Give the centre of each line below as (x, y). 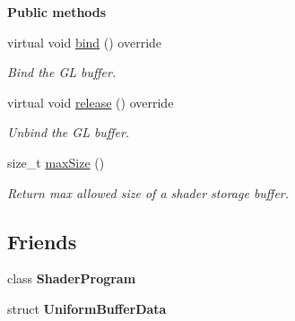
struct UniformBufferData (87, 308)
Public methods (57, 12)
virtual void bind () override (85, 42)
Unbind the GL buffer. (69, 132)
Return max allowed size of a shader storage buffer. (148, 192)
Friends (42, 241)
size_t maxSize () (56, 162)
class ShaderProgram (72, 278)
